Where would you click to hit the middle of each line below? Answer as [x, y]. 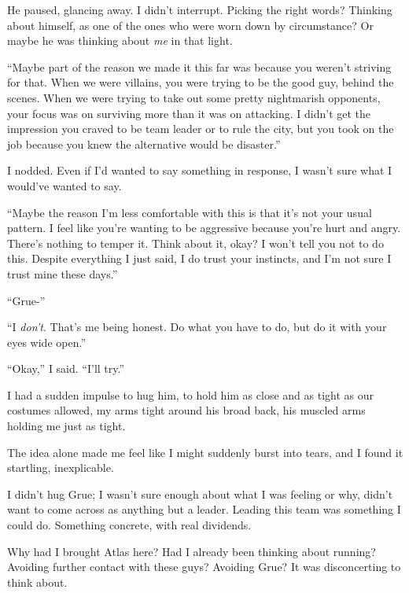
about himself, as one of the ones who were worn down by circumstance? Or [190, 25]
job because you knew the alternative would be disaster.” [144, 144]
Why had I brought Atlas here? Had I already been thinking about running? [192, 551]
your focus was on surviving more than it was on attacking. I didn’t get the [189, 113]
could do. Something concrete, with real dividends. [129, 525]
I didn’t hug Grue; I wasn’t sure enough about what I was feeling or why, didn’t [200, 494]
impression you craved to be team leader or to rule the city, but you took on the [201, 129]
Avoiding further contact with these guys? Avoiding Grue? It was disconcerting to [204, 567]
